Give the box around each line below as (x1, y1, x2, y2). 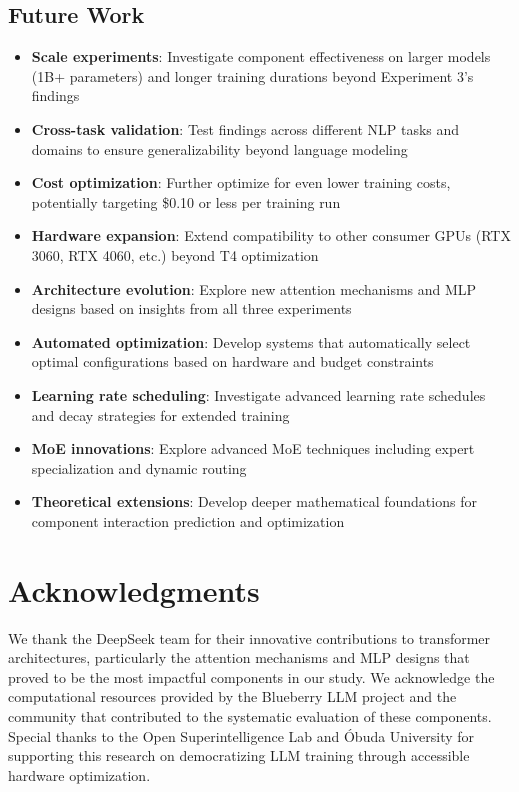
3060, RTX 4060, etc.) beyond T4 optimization (31, 244, 319, 265)
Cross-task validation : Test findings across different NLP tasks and (31, 118, 460, 139)
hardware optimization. (8, 764, 151, 785)
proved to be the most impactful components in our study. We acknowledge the (8, 666, 495, 687)
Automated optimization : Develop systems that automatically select (31, 331, 471, 352)
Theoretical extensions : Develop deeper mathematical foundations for (31, 491, 477, 512)
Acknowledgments (8, 569, 260, 610)
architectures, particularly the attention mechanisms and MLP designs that (8, 647, 470, 668)
